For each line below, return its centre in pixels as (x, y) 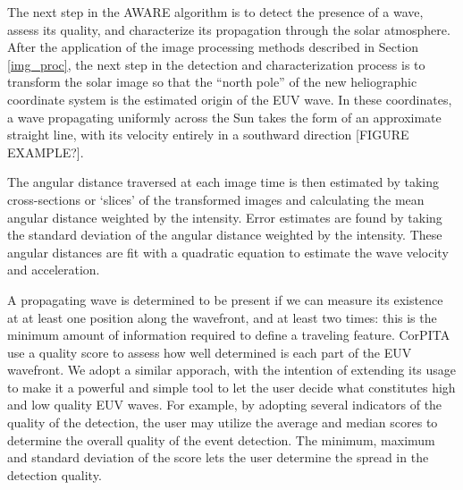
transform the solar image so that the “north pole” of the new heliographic (212, 82)
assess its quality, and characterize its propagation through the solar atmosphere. (229, 29)
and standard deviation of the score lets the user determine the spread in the (218, 457)
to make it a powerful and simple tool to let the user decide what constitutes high (231, 387)
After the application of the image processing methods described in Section (213, 47)
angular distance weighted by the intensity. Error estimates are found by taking (225, 217)
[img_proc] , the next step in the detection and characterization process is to (216, 64)
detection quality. (55, 474)
